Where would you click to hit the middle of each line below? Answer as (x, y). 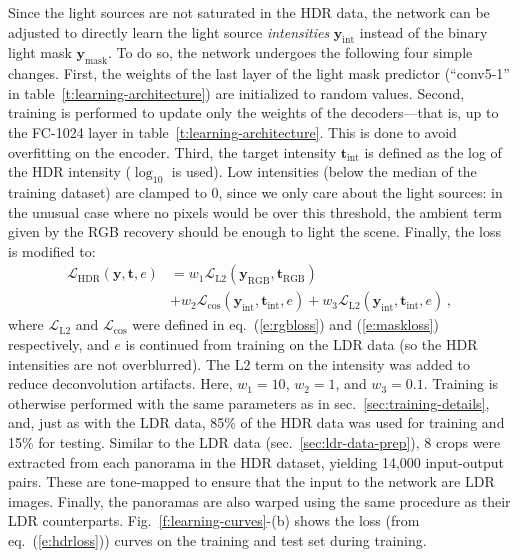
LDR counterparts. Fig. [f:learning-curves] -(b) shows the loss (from (214, 520)
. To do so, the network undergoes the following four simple (290, 52)
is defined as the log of (433, 151)
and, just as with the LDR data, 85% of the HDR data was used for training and (256, 422)
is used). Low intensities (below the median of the (324, 171)
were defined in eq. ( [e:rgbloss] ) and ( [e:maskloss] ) (285, 324)
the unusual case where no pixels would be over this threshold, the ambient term (255, 211)
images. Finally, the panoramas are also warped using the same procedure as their (259, 500)
